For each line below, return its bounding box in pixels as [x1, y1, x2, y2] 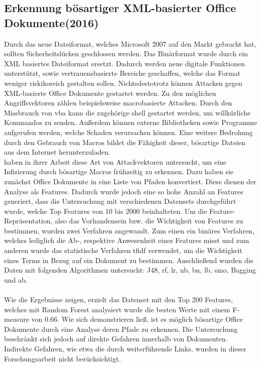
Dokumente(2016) [4, 15, 99, 30]
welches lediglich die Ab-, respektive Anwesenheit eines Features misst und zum [4, 235, 249, 246]
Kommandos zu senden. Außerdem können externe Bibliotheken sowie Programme [4, 117, 257, 128]
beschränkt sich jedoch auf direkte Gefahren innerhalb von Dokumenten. [4, 333, 228, 344]
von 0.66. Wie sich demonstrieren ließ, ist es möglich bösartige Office [31, 314, 243, 324]
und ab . [4, 274, 28, 285]
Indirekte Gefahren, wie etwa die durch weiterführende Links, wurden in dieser [4, 343, 246, 353]
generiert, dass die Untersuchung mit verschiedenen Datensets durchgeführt [4, 196, 236, 206]
